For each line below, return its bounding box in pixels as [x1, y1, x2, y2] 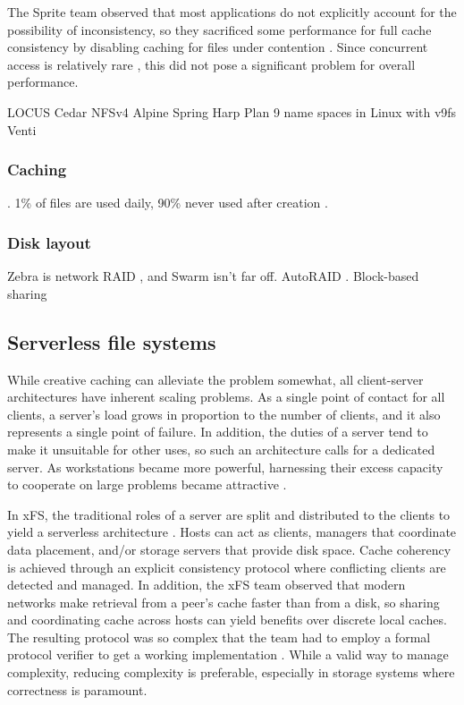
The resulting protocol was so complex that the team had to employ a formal [7, 627, 431, 646]
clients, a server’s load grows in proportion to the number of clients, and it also [7, 404, 441, 423]
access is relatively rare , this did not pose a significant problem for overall [7, 55, 416, 73]
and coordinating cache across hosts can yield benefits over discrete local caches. [7, 610, 447, 629]
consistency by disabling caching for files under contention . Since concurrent [7, 38, 428, 56]
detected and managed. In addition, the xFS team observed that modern [7, 575, 406, 594]
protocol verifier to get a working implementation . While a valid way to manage [7, 645, 449, 664]
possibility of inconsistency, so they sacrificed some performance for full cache [7, 20, 432, 38]
